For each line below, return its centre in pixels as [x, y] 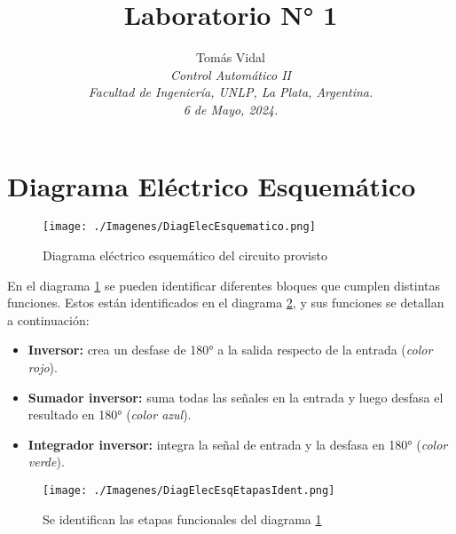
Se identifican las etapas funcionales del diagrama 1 [182, 518]
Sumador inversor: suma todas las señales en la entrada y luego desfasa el [236, 397]
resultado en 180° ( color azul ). [110, 414]
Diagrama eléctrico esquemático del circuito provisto [185, 255]
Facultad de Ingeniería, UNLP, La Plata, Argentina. [231, 92]
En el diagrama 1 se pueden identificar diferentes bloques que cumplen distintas [224, 285]
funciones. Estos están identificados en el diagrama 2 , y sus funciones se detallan [226, 303]
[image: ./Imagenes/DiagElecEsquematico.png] [179, 227]
